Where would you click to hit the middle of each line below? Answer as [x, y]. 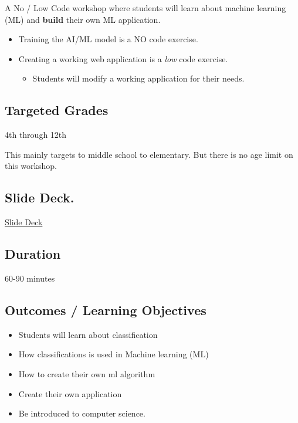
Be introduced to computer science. [82, 413]
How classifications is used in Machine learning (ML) [114, 354]
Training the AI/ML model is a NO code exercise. [108, 39]
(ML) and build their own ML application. [83, 19]
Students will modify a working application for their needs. [138, 78]
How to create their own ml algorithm [87, 373]
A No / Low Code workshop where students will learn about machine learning [145, 8]
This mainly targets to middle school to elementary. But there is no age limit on [149, 154]
